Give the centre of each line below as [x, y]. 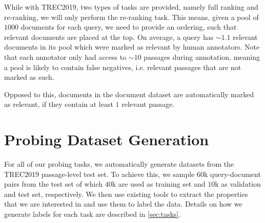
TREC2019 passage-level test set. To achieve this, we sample [99, 174]
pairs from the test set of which [54, 184]
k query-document [232, 174]
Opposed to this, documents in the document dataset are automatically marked [129, 94]
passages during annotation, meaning [202, 57]
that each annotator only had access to [65, 57]
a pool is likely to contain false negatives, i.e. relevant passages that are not [123, 67]
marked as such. [29, 77]
